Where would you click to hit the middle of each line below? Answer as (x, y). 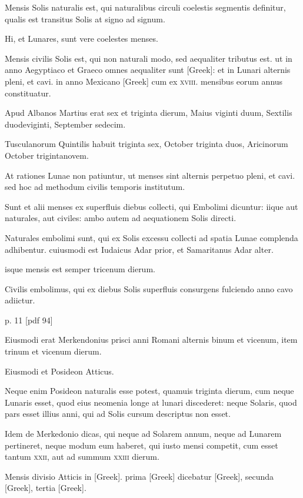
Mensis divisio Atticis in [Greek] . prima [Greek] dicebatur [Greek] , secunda (139, 476)
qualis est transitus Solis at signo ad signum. (85, 19)
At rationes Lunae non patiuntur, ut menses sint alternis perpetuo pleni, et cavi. (150, 175)
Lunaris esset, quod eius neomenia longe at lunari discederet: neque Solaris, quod (151, 402)
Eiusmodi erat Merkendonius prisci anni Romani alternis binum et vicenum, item (151, 340)
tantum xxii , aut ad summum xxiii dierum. (82, 457)
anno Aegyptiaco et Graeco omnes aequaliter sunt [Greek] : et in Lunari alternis (148, 70)
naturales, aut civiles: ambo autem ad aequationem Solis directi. (121, 218)
